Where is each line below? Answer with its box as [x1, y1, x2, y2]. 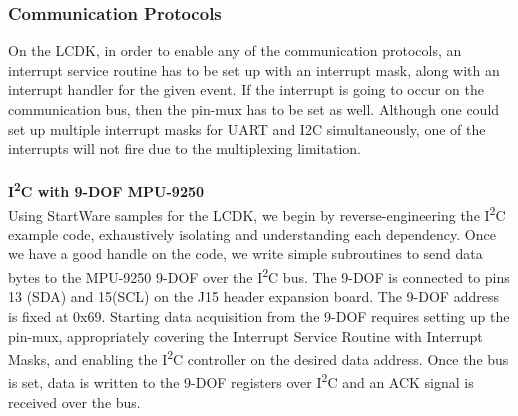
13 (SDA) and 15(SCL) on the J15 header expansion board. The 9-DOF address [8, 286, 499, 307]
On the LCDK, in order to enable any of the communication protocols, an [8, 40, 462, 61]
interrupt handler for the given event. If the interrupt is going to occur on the [8, 79, 484, 100]
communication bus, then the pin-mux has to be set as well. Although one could [8, 99, 500, 119]
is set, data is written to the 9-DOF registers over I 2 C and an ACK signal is [8, 369, 474, 392]
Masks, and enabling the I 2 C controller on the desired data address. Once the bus [8, 346, 509, 369]
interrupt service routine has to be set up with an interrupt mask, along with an [8, 59, 500, 80]
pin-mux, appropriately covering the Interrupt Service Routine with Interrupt [8, 325, 483, 346]
